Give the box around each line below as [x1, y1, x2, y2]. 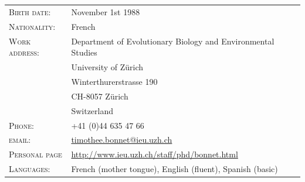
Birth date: [9, 6, 51, 18]
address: [9, 46, 39, 59]
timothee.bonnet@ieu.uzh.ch [71, 133, 172, 146]
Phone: [9, 119, 35, 131]
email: [9, 133, 31, 146]
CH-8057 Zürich [71, 90, 128, 102]
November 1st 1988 [71, 6, 140, 18]
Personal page [9, 148, 62, 160]
